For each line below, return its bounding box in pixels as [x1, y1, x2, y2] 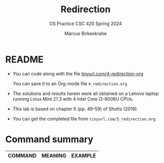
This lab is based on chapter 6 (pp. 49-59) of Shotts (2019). [12, 106, 139, 112]
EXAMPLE [71, 152, 96, 159]
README [5, 54, 44, 65]
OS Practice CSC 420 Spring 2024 [49, 20, 122, 27]
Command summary [5, 133, 94, 145]
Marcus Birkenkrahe [64, 30, 107, 36]
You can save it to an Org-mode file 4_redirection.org [12, 80, 127, 86]
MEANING [41, 152, 67, 159]
